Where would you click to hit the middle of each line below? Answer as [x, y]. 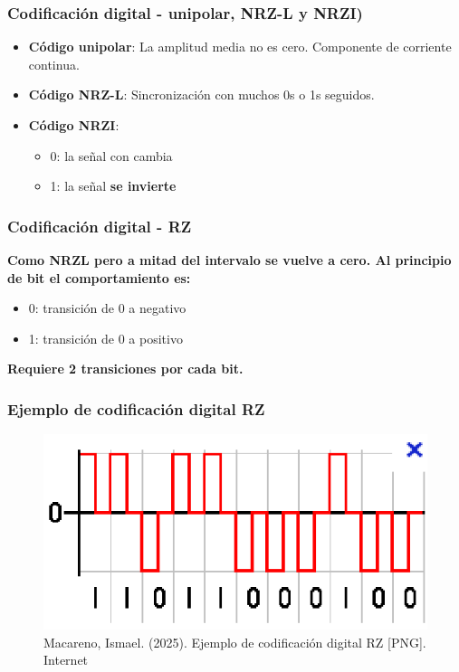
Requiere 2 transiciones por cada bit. [125, 369]
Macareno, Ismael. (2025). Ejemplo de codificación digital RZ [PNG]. [235, 642]
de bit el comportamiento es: [99, 277]
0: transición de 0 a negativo [107, 308]
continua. [54, 64]
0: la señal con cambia [111, 155]
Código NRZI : [74, 125]
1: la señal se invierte [113, 186]
